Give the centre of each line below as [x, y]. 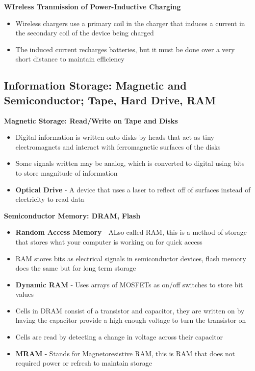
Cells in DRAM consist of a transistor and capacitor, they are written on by [130, 310]
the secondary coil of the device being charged [85, 33]
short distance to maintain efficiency [70, 59]
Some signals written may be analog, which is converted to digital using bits [130, 163]
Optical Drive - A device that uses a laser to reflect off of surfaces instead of [133, 189]
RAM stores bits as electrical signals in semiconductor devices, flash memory [131, 258]
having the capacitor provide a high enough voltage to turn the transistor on [131, 320]
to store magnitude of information [66, 172]
